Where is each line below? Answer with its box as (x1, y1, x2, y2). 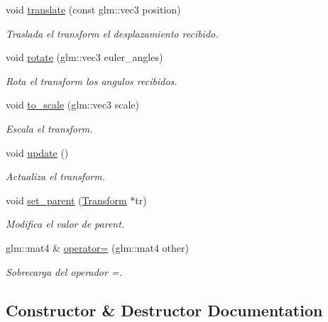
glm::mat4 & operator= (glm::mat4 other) (6, 240, 189, 255)
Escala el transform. (6, 121, 93, 135)
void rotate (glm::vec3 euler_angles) (6, 50, 163, 65)
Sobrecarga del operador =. (6, 264, 122, 279)
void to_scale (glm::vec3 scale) (6, 97, 139, 112)
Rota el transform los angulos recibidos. (6, 73, 177, 88)
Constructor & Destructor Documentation (6, 299, 323, 321)
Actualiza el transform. (6, 169, 105, 184)
